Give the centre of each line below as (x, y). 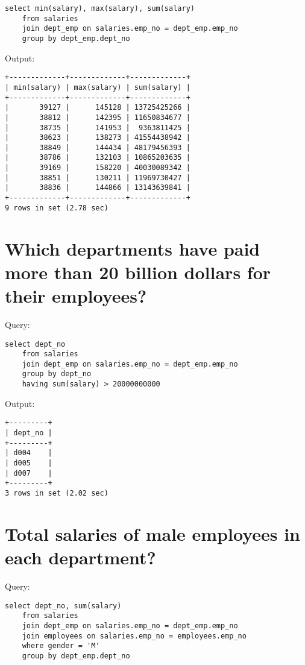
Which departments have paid (133, 248)
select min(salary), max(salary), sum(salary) (100, 8)
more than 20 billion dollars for (138, 272)
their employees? (76, 295)
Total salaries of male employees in (153, 533)
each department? (80, 557)
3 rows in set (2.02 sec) (57, 493)
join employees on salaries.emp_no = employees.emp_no (134, 636)
